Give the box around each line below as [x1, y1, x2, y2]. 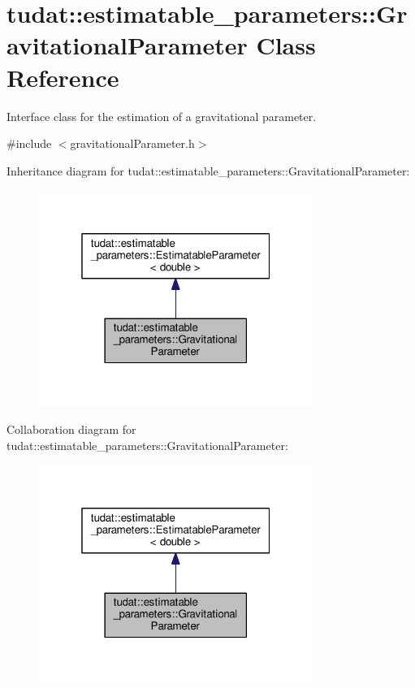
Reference [6, 60, 119, 93]
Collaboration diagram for [6, 421, 136, 438]
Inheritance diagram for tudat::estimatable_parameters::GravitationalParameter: [6, 162, 410, 179]
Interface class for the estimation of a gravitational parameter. [6, 107, 317, 124]
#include [6, 135, 52, 152]
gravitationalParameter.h [70, 135, 195, 152]
